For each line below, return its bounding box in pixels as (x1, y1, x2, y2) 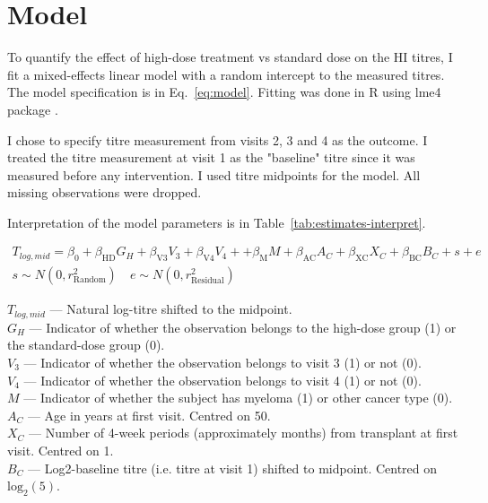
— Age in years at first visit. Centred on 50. (27, 405, 271, 424)
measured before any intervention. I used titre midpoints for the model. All (7, 165, 421, 184)
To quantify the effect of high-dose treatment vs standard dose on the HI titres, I (7, 48, 453, 66)
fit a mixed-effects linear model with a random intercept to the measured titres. (7, 65, 445, 83)
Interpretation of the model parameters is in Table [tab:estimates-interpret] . (7, 212, 426, 231)
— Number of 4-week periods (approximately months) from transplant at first (29, 423, 458, 442)
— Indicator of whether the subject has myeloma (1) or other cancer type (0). (23, 388, 453, 407)
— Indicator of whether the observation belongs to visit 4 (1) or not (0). (23, 370, 422, 389)
